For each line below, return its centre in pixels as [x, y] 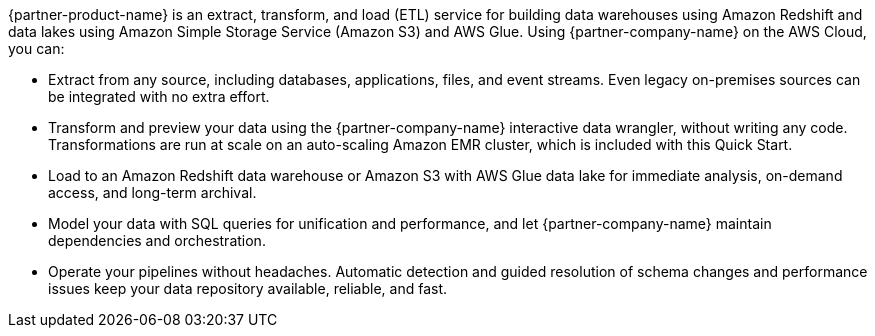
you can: [36, 48]
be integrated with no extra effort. [159, 96]
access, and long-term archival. [152, 192]
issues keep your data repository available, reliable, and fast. [248, 288]
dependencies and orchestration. [157, 240]
